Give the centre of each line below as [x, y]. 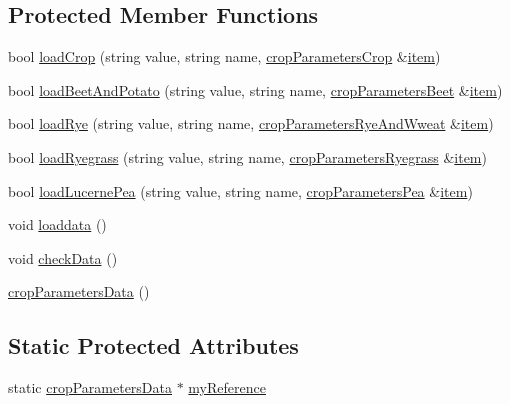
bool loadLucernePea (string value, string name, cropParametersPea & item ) [240, 190]
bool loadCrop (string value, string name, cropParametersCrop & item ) [224, 56]
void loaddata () [57, 224]
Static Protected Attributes [153, 345]
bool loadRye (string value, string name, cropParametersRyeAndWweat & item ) [251, 123]
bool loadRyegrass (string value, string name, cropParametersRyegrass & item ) [247, 156]
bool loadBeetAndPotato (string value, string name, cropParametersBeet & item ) [255, 89]
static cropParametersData [90, 387]
